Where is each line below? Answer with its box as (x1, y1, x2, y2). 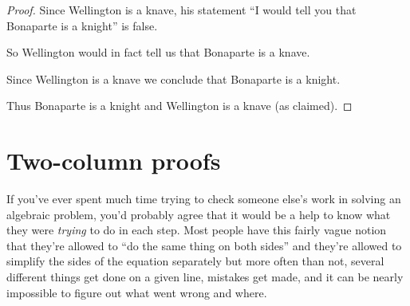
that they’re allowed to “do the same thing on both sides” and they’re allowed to (6, 237, 402, 253)
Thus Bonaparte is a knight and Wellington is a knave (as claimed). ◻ (6, 97, 353, 114)
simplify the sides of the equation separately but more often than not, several (6, 253, 384, 269)
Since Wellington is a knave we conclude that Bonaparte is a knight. (6, 70, 341, 87)
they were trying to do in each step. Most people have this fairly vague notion (6, 222, 387, 238)
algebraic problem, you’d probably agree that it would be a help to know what (6, 206, 391, 222)
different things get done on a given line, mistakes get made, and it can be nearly (6, 269, 404, 285)
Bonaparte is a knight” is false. (6, 17, 158, 33)
